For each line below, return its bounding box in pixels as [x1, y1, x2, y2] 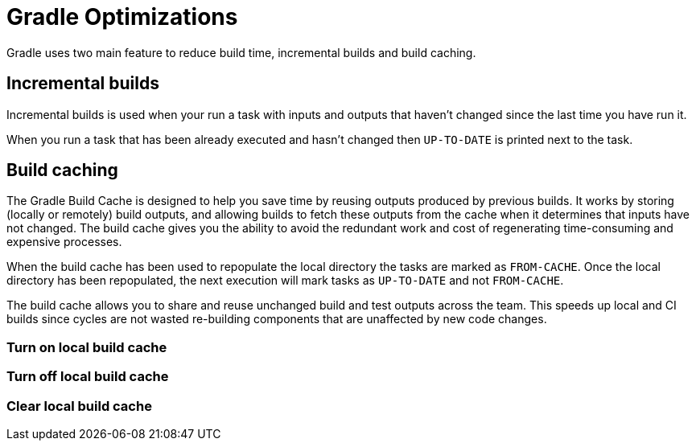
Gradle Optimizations [6, 3, 238, 31]
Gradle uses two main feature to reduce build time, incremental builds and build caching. [6, 45, 476, 59]
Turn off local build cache [6, 368, 169, 385]
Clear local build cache [6, 397, 152, 414]
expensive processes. [6, 235, 122, 249]
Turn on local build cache [6, 338, 167, 355]
